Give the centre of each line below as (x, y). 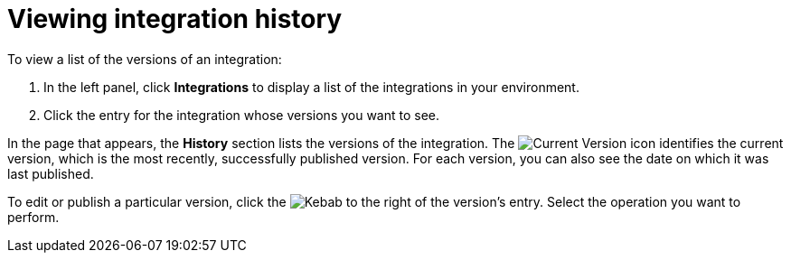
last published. (51, 173)
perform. (33, 217)
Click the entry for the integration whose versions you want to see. (242, 115)
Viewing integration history (175, 19)
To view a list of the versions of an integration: (145, 59)
